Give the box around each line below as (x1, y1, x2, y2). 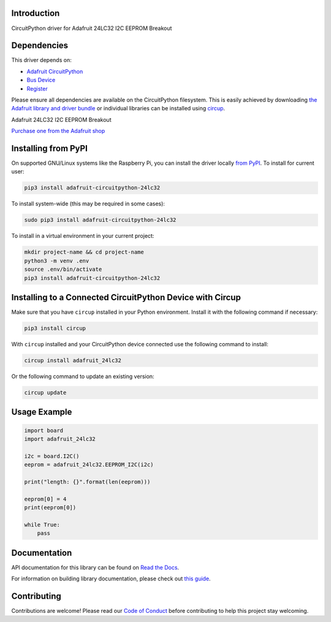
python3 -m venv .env (24, 257, 89, 264)
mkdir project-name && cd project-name (24, 249, 144, 256)
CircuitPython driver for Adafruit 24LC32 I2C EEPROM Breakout (11, 25, 172, 32)
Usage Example (11, 407, 72, 417)
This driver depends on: (11, 56, 72, 64)
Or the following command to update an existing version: (11, 373, 154, 380)
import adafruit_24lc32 (24, 435, 96, 442)
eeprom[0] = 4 (24, 495, 67, 503)
